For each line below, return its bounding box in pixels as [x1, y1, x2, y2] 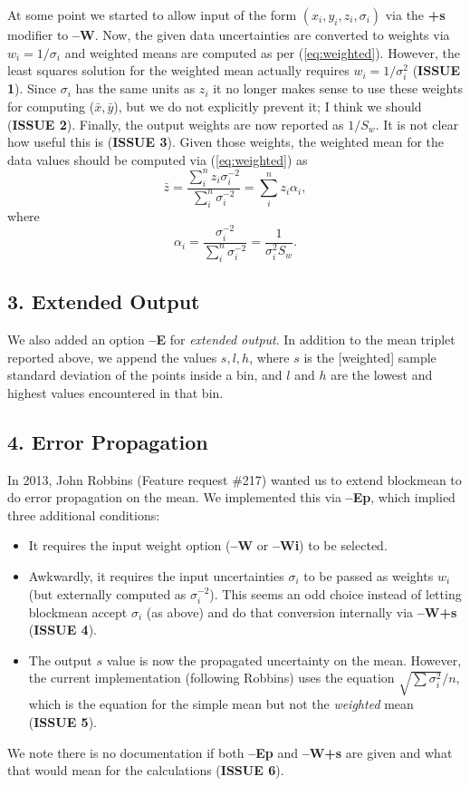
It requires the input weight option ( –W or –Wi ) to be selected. [28, 536, 388, 555]
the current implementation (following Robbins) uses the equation [28, 668, 395, 687]
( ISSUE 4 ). [28, 620, 97, 639]
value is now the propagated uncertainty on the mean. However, [106, 650, 462, 669]
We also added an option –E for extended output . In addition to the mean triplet [7, 329, 456, 348]
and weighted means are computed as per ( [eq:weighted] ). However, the [64, 43, 460, 62]
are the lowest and [331, 365, 433, 384]
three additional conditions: [7, 505, 160, 524]
